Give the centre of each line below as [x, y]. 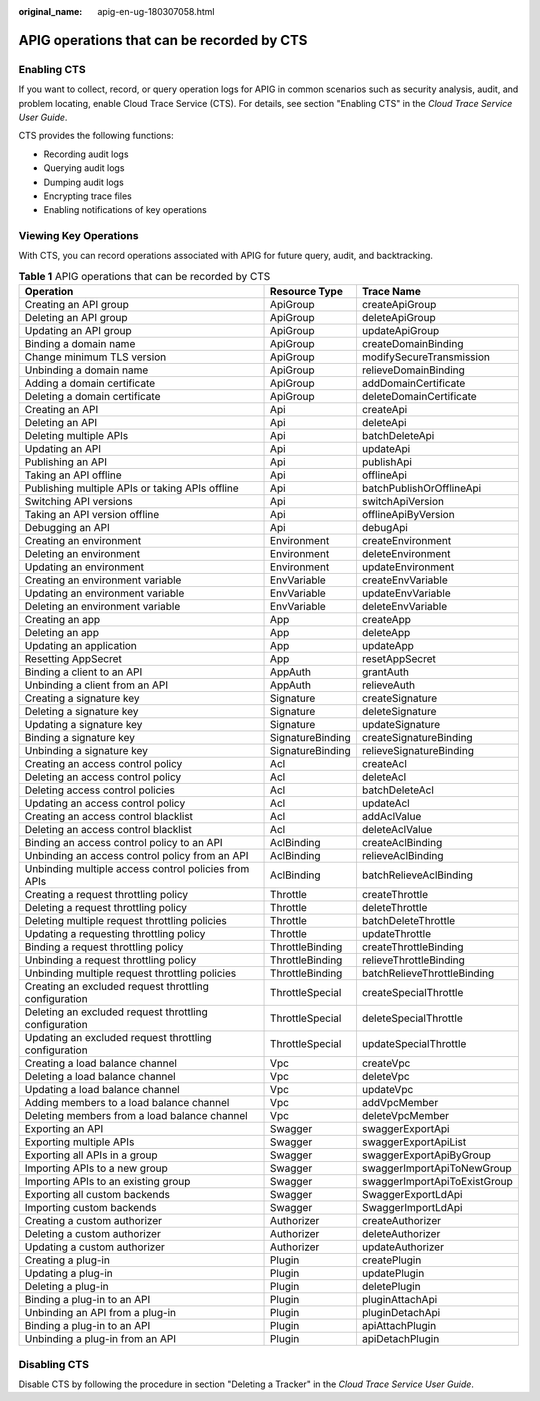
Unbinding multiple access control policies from [137, 869]
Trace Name [391, 292]
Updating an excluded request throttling [118, 1038]
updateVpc [387, 1090]
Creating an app [62, 620]
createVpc [386, 1063]
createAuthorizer [401, 1221]
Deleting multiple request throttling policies [125, 921]
